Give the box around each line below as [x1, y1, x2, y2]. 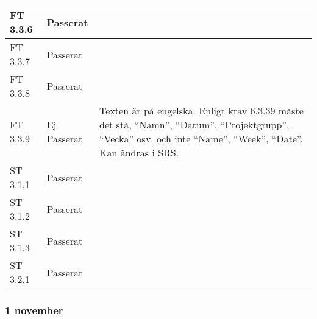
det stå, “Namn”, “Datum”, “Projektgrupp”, [99, 117, 290, 131]
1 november [5, 302, 63, 317]
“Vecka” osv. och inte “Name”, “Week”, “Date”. [99, 131, 303, 145]
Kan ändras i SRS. [99, 145, 179, 159]
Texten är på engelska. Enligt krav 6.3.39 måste [99, 103, 304, 117]
